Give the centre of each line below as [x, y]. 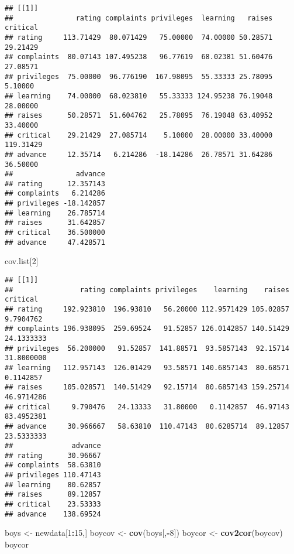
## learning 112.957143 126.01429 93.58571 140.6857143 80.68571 [147, 367]
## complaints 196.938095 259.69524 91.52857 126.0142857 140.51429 [147, 329]
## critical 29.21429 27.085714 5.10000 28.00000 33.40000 [139, 135]
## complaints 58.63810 [53, 465]
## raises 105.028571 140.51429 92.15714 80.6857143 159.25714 [147, 387]
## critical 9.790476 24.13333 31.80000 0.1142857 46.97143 [147, 407]
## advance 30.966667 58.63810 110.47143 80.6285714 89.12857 [147, 426]
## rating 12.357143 [55, 184]
